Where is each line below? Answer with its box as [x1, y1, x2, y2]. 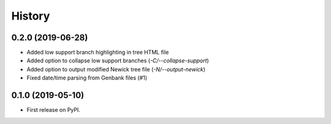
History [11, 9, 50, 23]
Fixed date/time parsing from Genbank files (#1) [26, 74, 147, 82]
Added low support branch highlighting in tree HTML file [26, 49, 169, 56]
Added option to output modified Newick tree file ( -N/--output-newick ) [26, 65, 205, 73]
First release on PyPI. [26, 106, 81, 114]
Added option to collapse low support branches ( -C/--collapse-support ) [26, 57, 210, 64]
